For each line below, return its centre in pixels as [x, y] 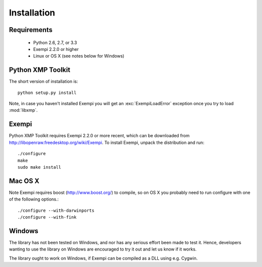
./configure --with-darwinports [56, 210]
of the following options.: [34, 199]
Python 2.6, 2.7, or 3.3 [55, 42]
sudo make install [40, 167]
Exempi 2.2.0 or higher [56, 49]
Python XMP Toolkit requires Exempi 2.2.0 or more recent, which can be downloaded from [99, 136]
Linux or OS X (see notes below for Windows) [79, 56]
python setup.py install [47, 93]
